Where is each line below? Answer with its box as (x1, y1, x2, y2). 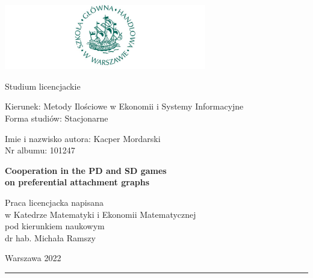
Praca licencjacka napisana (5, 196, 104, 208)
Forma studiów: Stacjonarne (5, 111, 108, 124)
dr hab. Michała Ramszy (5, 231, 96, 244)
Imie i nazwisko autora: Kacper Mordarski (5, 132, 161, 144)
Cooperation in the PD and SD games (5, 164, 167, 176)
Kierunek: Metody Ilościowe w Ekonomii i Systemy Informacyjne (5, 100, 244, 113)
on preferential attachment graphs (5, 176, 149, 188)
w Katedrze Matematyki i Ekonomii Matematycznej (5, 208, 196, 220)
